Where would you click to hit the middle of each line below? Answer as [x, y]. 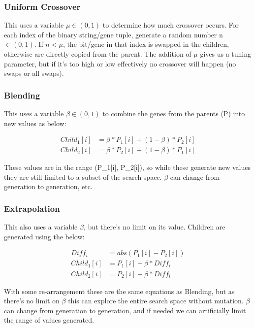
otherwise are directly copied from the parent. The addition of [98, 54]
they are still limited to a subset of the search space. [83, 177]
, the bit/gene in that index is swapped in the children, [146, 44]
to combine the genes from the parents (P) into [174, 113]
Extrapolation [32, 208]
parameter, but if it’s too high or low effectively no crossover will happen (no [120, 63]
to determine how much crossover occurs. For [171, 25]
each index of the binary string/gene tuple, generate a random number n [113, 34]
